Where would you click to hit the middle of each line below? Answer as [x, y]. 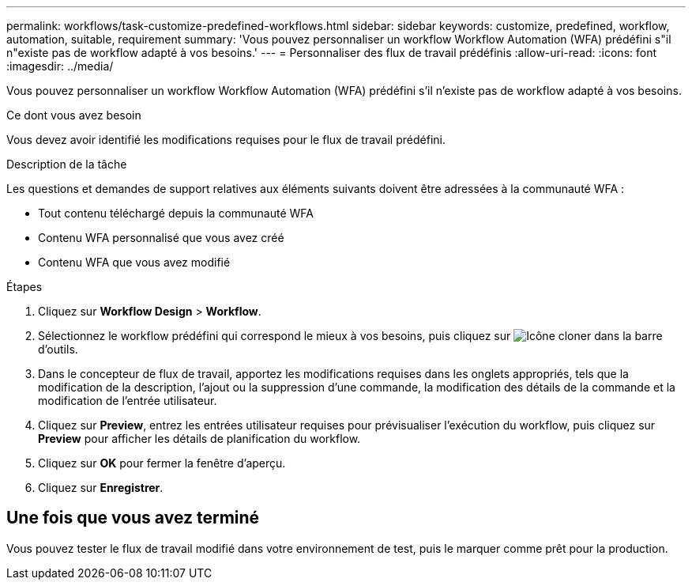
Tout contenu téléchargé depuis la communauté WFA [176, 213]
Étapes [24, 287]
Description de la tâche [67, 164]
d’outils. [58, 349]
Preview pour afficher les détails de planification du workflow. [199, 439]
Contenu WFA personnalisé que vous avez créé [161, 238]
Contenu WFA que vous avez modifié [134, 262]
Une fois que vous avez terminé [133, 518]
